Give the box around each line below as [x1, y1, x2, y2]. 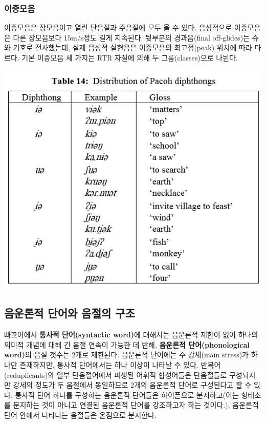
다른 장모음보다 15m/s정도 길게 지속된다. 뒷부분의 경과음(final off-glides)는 [13, 32, 250, 43]
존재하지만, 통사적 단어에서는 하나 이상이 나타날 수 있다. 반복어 [19, 359, 221, 370]
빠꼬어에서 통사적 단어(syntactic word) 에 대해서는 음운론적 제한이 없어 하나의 [4, 329, 258, 340]
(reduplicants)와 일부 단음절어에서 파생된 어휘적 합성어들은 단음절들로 [4, 369, 227, 380]
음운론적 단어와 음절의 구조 [4, 305, 135, 321]
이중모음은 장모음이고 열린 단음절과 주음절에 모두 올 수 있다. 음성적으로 [4, 22, 232, 33]
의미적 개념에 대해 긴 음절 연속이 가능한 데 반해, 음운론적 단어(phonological [4, 339, 250, 350]
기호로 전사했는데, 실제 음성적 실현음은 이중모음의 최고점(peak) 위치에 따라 [13, 42, 252, 53]
